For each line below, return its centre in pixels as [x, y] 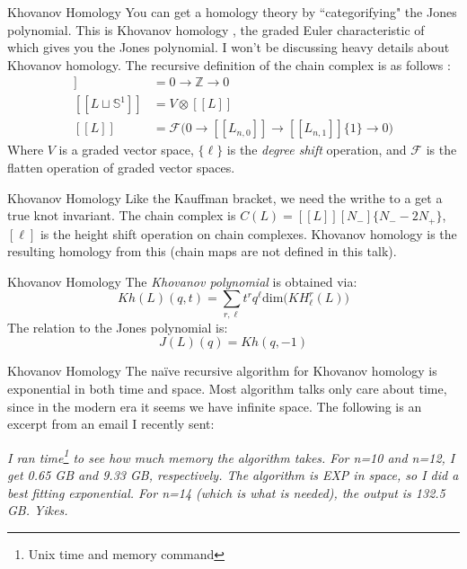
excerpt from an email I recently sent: [111, 424]
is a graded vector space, [126, 150]
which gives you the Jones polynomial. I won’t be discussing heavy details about [229, 47]
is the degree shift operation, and [317, 150]
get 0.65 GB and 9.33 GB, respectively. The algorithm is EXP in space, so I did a [233, 475]
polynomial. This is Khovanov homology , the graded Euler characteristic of [216, 29]
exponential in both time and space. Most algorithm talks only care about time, [227, 388]
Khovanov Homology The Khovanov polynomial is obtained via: [182, 281]
